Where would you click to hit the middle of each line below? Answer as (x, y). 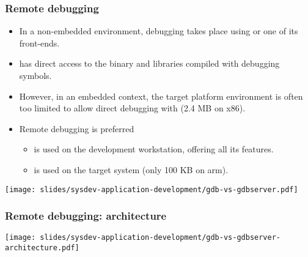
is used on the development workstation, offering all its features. (154, 149)
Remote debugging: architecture (86, 216)
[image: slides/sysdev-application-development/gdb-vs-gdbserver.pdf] (152, 189)
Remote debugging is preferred (77, 128)
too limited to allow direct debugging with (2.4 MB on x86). (132, 108)
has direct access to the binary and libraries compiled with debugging (149, 63)
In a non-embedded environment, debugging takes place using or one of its (159, 31)
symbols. (35, 75)
